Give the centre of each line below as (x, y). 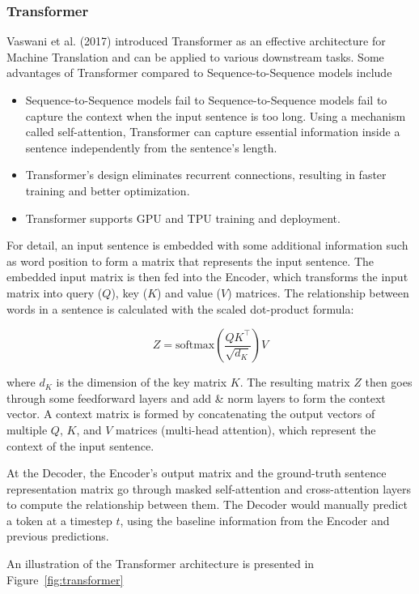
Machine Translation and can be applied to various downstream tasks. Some (195, 56)
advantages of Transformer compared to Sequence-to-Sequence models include (199, 73)
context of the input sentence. (80, 445)
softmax (195, 346)
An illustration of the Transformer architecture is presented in (161, 564)
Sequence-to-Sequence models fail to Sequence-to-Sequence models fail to (206, 100)
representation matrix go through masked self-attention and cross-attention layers (209, 488)
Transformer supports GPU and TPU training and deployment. (183, 218)
